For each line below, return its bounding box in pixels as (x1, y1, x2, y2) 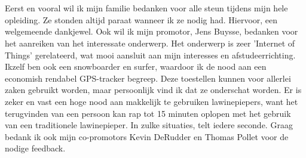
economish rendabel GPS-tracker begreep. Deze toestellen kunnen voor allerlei (5, 72, 291, 84)
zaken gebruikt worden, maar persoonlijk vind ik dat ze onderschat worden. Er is (5, 83, 302, 96)
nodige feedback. (5, 142, 66, 154)
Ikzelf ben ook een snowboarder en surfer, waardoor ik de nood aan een (5, 60, 267, 73)
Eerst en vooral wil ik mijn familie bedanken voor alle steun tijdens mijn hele (5, 2, 288, 14)
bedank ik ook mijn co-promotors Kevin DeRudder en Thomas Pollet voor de (5, 130, 289, 142)
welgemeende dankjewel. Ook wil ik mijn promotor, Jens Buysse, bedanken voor (5, 25, 298, 38)
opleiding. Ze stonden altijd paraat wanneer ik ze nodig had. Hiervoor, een (5, 13, 278, 26)
